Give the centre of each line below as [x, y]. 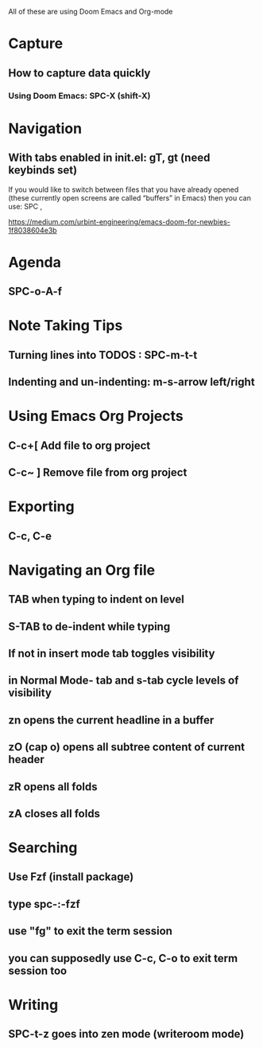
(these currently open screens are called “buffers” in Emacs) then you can [130, 197]
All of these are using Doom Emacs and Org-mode [91, 12]
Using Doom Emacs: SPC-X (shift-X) [79, 95]
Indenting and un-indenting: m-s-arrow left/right [132, 382]
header [27, 760]
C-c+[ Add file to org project [79, 445]
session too [38, 970]
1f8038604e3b [33, 230]
